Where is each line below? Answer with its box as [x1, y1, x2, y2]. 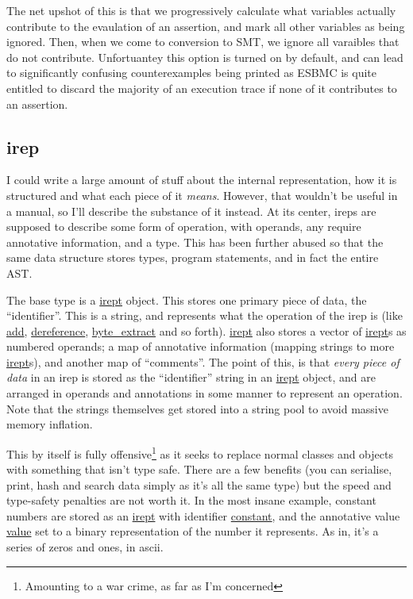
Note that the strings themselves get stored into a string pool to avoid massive [6, 400, 388, 417]
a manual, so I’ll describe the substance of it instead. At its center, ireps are [6, 202, 376, 219]
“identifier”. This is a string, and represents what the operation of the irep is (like [6, 307, 403, 324]
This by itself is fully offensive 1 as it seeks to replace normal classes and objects [6, 443, 393, 462]
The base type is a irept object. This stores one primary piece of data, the [6, 291, 367, 308]
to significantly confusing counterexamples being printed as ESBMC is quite [6, 64, 376, 81]
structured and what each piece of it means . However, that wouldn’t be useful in [6, 186, 398, 203]
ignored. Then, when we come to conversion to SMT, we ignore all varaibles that [6, 33, 399, 50]
